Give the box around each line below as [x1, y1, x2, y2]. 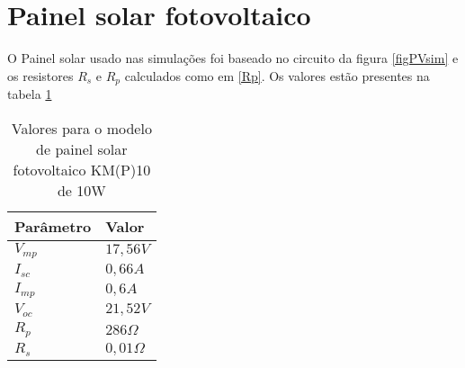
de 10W [57, 179, 106, 201]
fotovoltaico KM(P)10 [13, 158, 151, 180]
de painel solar [36, 138, 128, 159]
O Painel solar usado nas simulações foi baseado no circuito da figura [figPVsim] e [7, 49, 459, 67]
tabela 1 [7, 85, 52, 103]
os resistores [7, 66, 74, 85]
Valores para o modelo [11, 117, 152, 139]
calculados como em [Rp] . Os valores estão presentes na [124, 66, 430, 85]
